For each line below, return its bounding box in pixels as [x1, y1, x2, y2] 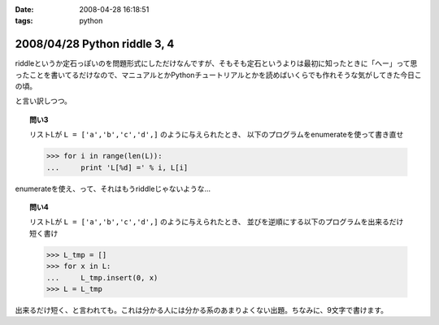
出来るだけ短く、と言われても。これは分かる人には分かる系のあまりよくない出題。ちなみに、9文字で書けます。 [15, 305, 389, 314]
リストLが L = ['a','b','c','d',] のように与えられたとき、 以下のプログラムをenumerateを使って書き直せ [29, 130, 404, 140]
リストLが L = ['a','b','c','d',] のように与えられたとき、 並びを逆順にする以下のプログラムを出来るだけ [29, 217, 404, 227]
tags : [15, 16, 33, 26]
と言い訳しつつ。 [15, 96, 72, 106]
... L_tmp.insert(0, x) [46, 273, 159, 282]
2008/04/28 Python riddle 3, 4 [15, 37, 175, 51]
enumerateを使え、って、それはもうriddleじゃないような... [15, 184, 211, 193]
